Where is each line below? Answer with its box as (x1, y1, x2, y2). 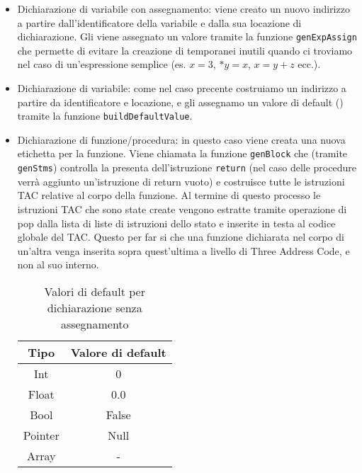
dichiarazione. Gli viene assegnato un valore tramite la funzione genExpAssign (17, 29, 357, 44)
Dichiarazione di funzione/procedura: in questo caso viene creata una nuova (17, 132, 346, 147)
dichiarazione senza (47, 299, 142, 316)
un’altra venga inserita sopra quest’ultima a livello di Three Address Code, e (17, 243, 350, 258)
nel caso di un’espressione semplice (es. (17, 57, 186, 72)
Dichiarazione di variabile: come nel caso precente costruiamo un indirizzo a (17, 81, 346, 96)
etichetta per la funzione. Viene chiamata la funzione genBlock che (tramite (17, 146, 348, 161)
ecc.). (298, 57, 321, 72)
